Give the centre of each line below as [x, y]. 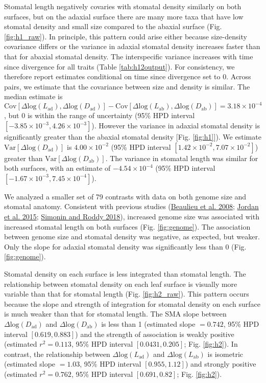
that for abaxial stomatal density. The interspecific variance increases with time [129, 56]
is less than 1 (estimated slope [148, 323]
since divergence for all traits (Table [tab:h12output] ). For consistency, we [119, 66]
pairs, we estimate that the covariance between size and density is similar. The [127, 86]
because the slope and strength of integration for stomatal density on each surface [132, 303]
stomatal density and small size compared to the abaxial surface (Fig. [113, 26]
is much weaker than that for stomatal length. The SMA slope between [115, 314]
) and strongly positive [221, 364]
